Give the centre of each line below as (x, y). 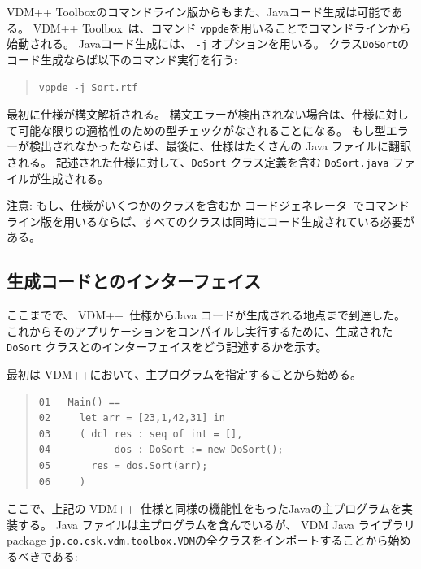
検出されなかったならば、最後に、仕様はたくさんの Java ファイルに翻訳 (220, 146)
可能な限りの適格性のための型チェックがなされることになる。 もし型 (202, 130)
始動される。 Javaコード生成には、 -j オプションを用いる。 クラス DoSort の (208, 43)
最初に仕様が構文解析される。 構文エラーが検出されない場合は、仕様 (191, 114)
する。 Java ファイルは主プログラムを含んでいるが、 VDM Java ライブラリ (216, 524)
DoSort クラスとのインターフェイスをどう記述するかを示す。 (167, 347)
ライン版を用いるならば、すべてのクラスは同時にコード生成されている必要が (210, 221)
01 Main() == (80, 402)
